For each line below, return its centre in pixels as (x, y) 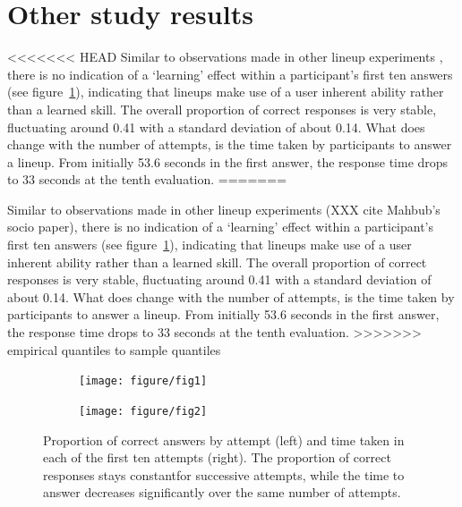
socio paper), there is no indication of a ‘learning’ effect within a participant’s (221, 227)
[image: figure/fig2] (143, 411)
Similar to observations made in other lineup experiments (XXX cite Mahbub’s (224, 209)
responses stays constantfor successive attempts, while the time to (224, 474)
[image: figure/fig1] (143, 381)
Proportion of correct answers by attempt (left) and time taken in (224, 439)
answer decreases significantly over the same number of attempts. (222, 492)
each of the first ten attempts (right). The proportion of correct (217, 457)
